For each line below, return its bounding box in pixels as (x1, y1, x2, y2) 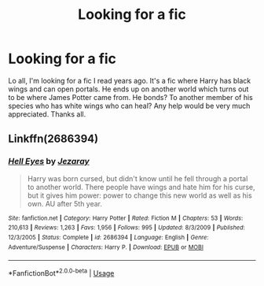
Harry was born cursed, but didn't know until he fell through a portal (27, 173, 248, 183)
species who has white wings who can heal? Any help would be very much (8, 101, 251, 110)
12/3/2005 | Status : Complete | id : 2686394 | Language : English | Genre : (8, 233, 209, 241)
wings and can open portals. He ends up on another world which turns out (8, 84, 249, 94)
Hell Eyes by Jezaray (8, 156, 90, 167)
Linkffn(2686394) (8, 132, 99, 146)
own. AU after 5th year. (27, 199, 103, 208)
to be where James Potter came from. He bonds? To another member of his (8, 92, 253, 102)
